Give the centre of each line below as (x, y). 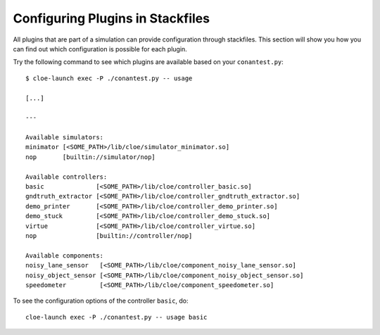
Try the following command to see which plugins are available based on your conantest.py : (148, 62)
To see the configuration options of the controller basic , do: (101, 301)
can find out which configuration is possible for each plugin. (100, 49)
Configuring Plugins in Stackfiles (112, 18)
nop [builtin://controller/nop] (109, 235)
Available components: (65, 255)
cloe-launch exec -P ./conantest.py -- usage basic (116, 317)
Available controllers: (66, 177)
